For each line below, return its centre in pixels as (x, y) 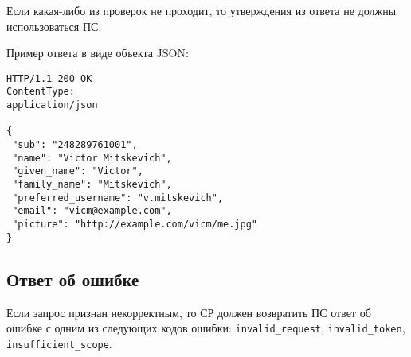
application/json (52, 105)
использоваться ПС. (54, 26)
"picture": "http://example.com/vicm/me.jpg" (135, 224)
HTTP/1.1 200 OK (49, 78)
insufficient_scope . (59, 343)
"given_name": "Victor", (78, 171)
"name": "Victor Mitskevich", (92, 158)
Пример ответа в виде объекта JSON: (98, 53)
